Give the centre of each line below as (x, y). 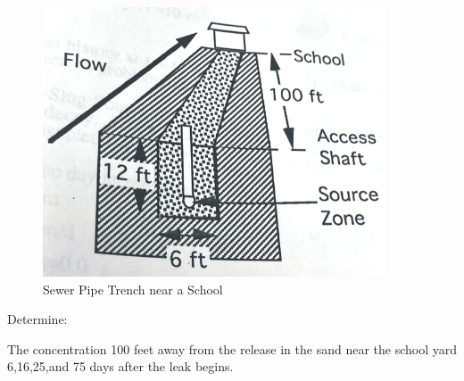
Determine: (37, 319)
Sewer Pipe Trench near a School (133, 289)
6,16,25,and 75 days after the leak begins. (120, 366)
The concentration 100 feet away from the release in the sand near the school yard (232, 348)
